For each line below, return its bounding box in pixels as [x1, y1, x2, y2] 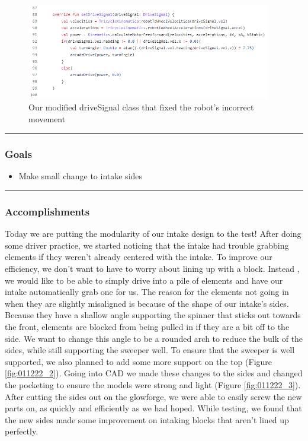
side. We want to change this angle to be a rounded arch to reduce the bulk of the [5, 332, 303, 344]
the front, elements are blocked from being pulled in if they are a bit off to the [5, 320, 290, 332]
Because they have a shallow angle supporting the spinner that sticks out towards [5, 309, 301, 321]
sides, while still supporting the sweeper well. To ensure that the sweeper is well [5, 344, 295, 356]
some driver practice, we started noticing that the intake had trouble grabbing [5, 239, 289, 251]
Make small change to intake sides [18, 170, 143, 182]
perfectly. [5, 425, 38, 437]
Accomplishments [5, 204, 90, 218]
